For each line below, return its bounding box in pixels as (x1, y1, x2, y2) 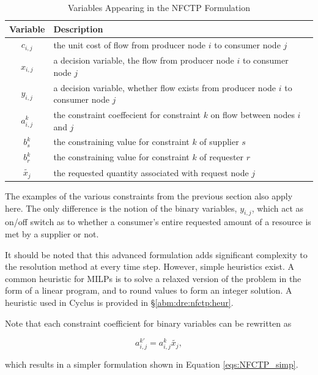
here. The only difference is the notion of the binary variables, (5, 201, 237, 214)
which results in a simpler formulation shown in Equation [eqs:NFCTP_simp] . (5, 358, 298, 371)
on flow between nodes (210, 108, 295, 121)
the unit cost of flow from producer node (53, 38, 206, 51)
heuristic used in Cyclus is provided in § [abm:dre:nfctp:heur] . (5, 296, 234, 309)
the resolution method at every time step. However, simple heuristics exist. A (5, 260, 295, 273)
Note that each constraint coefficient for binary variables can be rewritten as (5, 316, 292, 329)
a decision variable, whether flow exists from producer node (53, 81, 276, 94)
